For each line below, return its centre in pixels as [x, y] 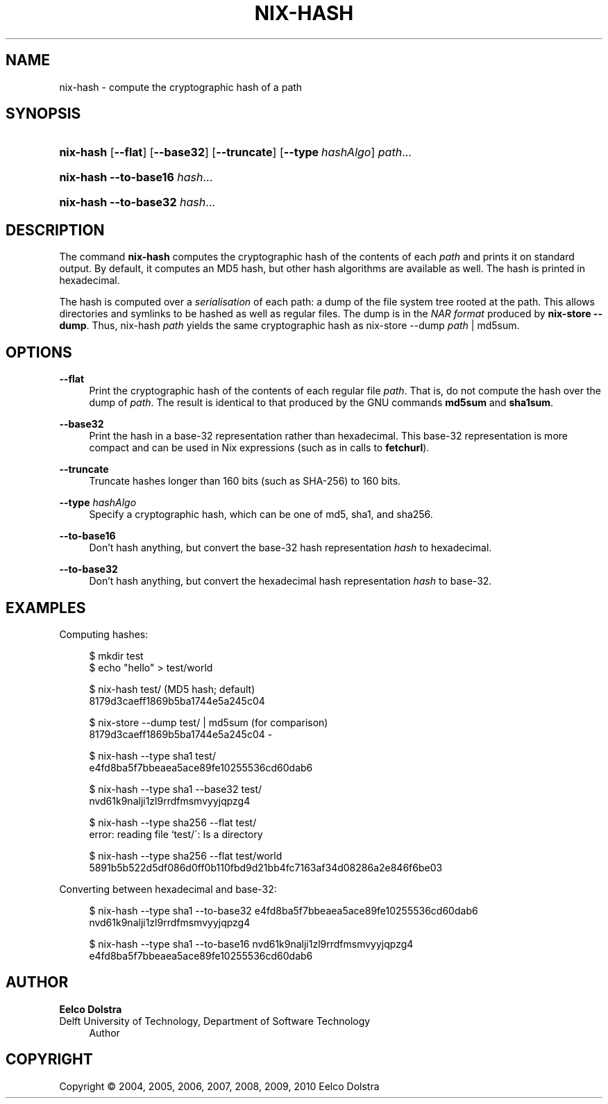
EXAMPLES [46, 608]
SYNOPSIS [43, 114]
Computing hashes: [104, 634]
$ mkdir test [116, 655]
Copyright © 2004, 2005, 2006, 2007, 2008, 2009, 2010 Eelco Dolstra [219, 1086]
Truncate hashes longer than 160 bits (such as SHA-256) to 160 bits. [245, 481]
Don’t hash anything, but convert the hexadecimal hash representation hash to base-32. [290, 581]
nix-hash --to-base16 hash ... [136, 177]
